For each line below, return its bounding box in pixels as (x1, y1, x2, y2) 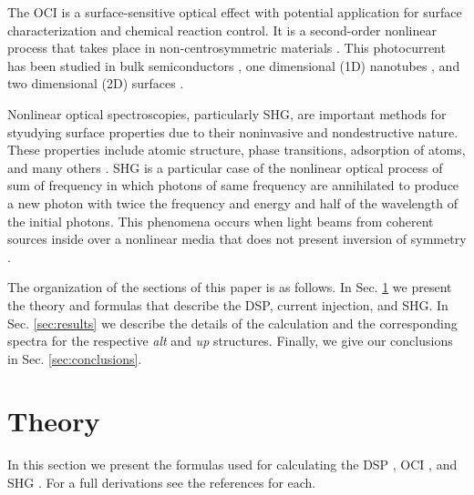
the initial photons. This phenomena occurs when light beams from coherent (7, 211, 434, 230)
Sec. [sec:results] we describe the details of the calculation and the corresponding (7, 313, 458, 332)
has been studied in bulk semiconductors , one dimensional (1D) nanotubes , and (7, 56, 460, 75)
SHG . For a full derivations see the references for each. (7, 473, 316, 491)
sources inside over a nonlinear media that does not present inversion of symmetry (7, 229, 467, 248)
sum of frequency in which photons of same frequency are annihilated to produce (7, 176, 459, 195)
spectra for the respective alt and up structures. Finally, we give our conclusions (7, 331, 453, 350)
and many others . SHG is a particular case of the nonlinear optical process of (7, 157, 443, 177)
